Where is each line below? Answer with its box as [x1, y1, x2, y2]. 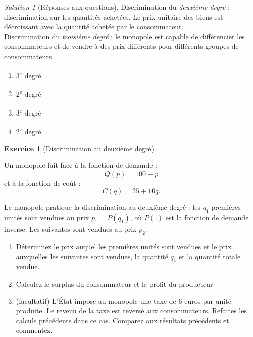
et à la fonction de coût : [4, 177, 81, 188]
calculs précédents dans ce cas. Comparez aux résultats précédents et [16, 315, 229, 325]
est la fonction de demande [165, 212, 249, 223]
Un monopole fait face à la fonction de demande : [4, 160, 157, 171]
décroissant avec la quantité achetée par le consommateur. [4, 21, 184, 32]
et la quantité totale [179, 251, 241, 261]
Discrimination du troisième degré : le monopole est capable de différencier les [4, 31, 245, 41]
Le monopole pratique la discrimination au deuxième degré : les [4, 202, 200, 212]
